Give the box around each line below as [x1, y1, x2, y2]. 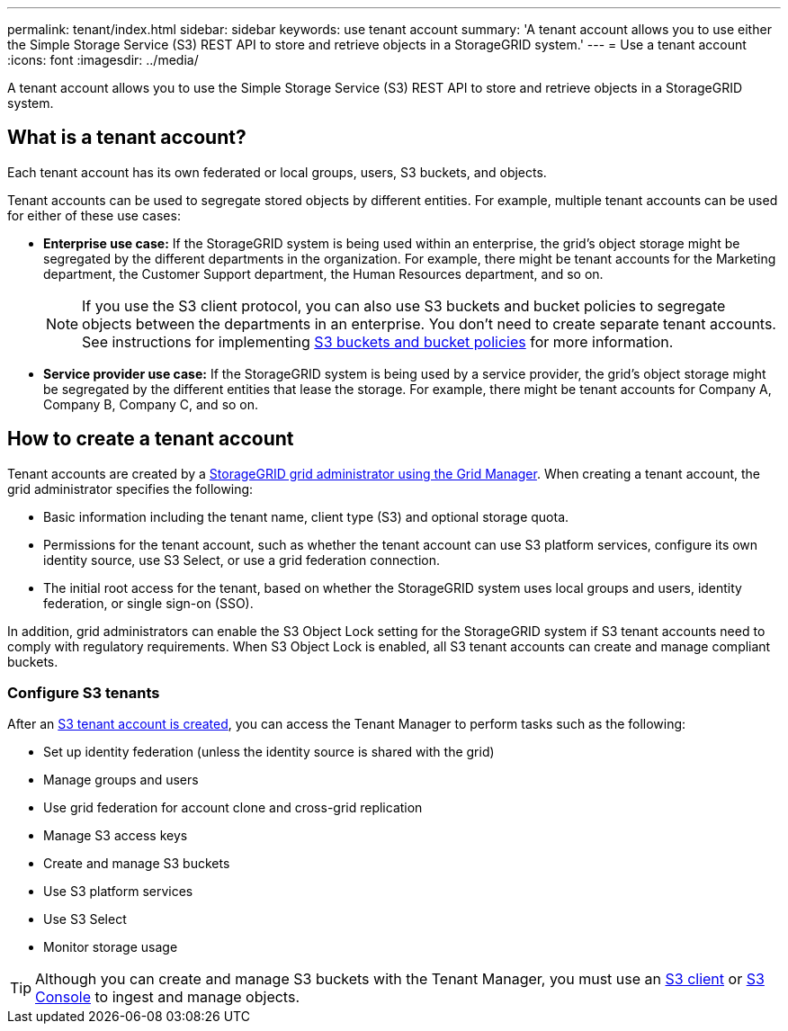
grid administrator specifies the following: [7, 480, 254, 497]
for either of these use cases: [7, 207, 181, 223]
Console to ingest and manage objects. [35, 988, 300, 1007]
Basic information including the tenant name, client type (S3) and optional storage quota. [43, 508, 569, 524]
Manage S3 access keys [43, 828, 188, 844]
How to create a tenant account [7, 427, 294, 451]
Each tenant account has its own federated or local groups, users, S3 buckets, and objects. [7, 164, 547, 180]
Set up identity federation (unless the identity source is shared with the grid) [43, 744, 495, 760]
